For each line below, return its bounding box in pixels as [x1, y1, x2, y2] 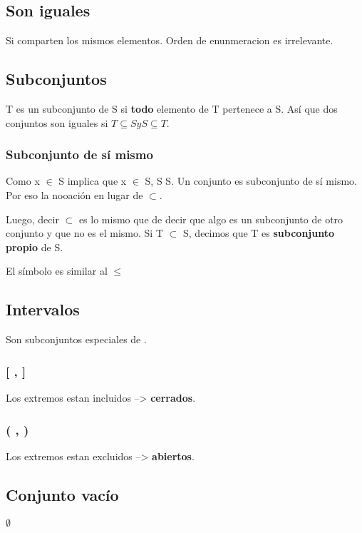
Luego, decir [6, 211, 59, 226]
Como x [6, 173, 40, 188]
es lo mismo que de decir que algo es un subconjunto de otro [78, 211, 343, 226]
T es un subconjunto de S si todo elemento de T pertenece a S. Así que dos [6, 101, 338, 116]
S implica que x [58, 173, 127, 188]
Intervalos [6, 298, 80, 320]
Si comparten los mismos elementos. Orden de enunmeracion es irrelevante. [6, 33, 333, 48]
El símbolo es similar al [6, 263, 108, 278]
